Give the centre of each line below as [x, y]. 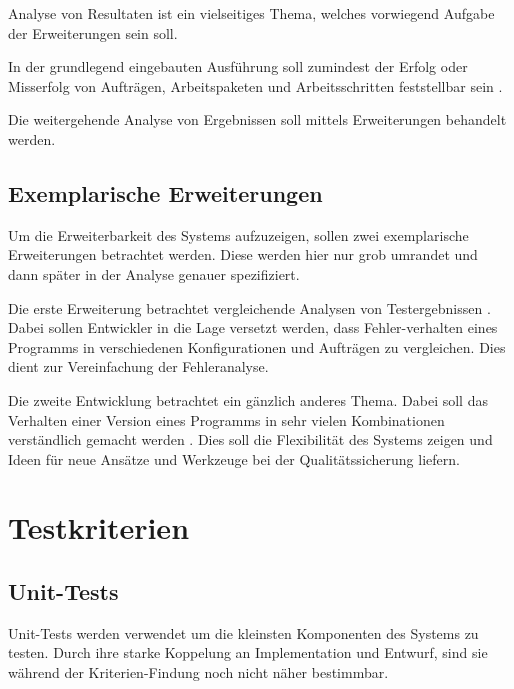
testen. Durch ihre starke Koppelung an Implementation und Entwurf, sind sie [248, 652]
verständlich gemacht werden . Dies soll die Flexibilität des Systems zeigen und [250, 439]
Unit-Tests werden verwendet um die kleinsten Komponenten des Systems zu [243, 632]
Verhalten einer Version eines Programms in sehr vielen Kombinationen [226, 419]
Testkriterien [99, 527]
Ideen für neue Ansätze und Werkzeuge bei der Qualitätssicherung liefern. [234, 458]
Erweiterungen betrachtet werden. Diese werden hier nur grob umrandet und [243, 254]
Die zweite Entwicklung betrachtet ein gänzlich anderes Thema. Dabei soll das [248, 399]
